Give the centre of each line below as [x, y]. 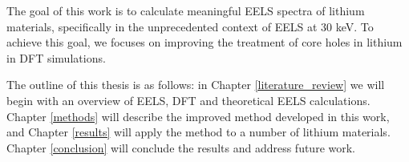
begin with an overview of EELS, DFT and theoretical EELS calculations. [188, 100]
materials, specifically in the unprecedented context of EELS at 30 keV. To [190, 26]
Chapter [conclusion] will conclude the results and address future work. [181, 147]
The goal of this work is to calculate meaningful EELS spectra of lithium [186, 10]
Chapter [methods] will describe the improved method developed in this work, [198, 116]
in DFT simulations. [56, 57]
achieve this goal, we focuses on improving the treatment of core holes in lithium [204, 42]
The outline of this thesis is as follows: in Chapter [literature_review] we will [196, 85]
